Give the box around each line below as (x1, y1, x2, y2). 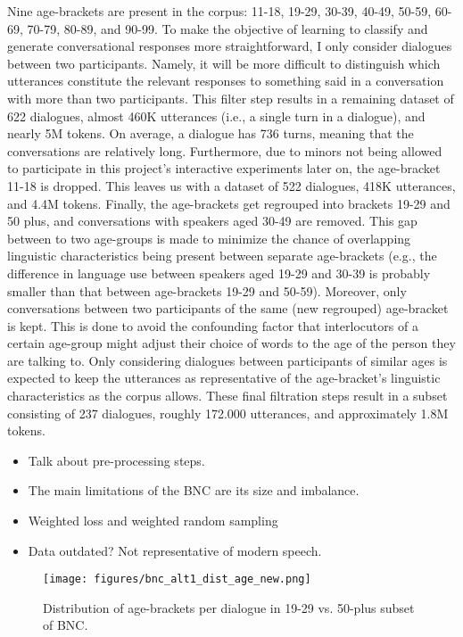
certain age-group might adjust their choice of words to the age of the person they (7, 334, 456, 352)
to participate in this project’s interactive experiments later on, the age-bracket (7, 159, 441, 178)
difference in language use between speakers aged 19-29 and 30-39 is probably (7, 263, 431, 282)
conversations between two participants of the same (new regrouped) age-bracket (7, 299, 449, 318)
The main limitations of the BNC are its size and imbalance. (28, 481, 360, 500)
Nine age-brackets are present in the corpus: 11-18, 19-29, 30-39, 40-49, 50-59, (7, 2, 432, 20)
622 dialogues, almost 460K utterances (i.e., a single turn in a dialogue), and (7, 106, 426, 125)
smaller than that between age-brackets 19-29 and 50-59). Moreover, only (7, 281, 407, 300)
